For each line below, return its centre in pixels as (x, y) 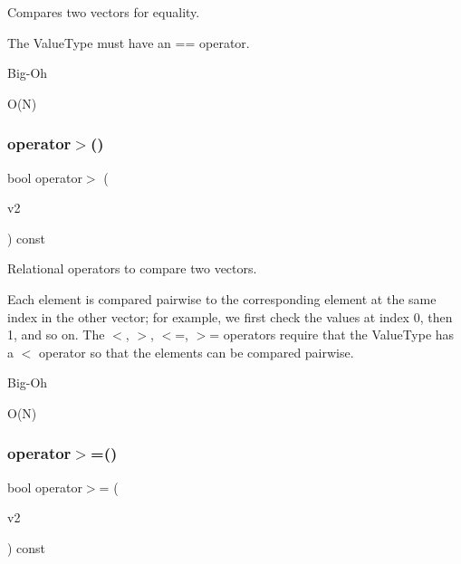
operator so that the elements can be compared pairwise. (196, 352)
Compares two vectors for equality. (104, 12)
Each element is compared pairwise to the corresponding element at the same (222, 298)
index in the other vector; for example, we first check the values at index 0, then (230, 316)
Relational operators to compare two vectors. (132, 268)
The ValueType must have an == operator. (129, 42)
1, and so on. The (56, 335)
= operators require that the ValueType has (332, 335)
